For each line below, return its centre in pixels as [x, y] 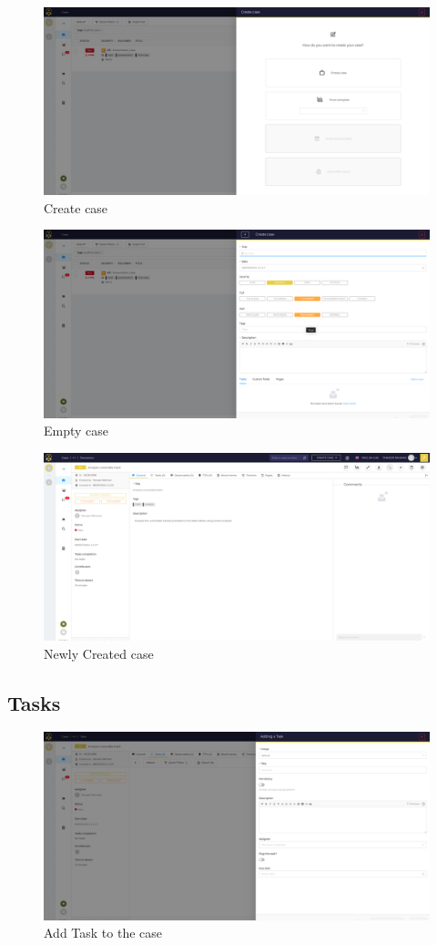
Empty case [76, 431]
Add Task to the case [103, 933]
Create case [76, 207]
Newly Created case [99, 653]
